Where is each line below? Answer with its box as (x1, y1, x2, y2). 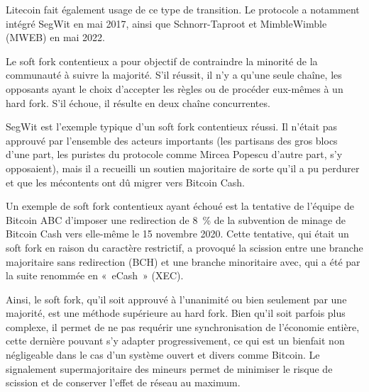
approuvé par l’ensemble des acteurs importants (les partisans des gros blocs (6, 133, 338, 147)
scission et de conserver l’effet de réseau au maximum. (6, 375, 241, 390)
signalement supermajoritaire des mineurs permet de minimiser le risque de (6, 361, 333, 376)
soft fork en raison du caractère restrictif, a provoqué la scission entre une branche (6, 240, 363, 254)
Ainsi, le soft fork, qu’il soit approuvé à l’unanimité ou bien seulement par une (6, 291, 347, 306)
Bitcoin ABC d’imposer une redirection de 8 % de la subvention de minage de (6, 212, 346, 227)
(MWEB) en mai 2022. (6, 30, 105, 45)
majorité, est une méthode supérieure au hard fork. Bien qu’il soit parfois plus (6, 306, 346, 320)
